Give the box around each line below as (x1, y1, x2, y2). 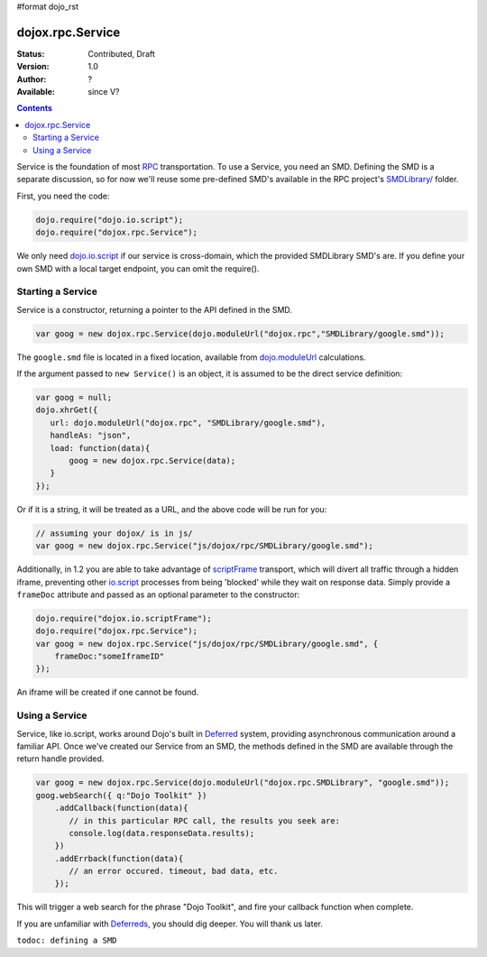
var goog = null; (35, 392, 113, 403)
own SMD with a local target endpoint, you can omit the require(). (16, 262, 260, 274)
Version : (16, 61, 50, 72)
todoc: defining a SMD (16, 935, 117, 946)
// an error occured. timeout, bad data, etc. (69, 866, 279, 877)
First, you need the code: (16, 190, 110, 201)
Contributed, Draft (87, 48, 155, 59)
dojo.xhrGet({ (35, 405, 98, 415)
